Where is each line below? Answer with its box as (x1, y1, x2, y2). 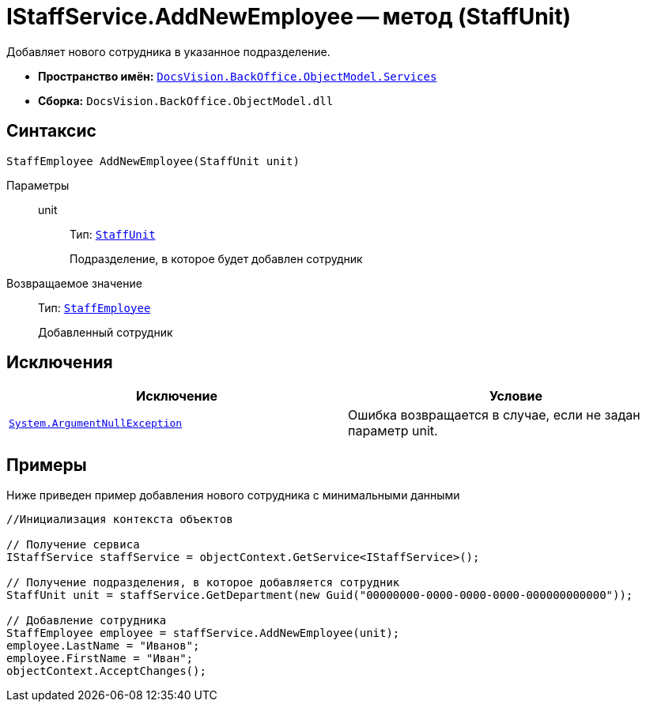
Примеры (6, 454, 87, 475)
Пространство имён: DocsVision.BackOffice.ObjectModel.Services (38, 69, 437, 83)
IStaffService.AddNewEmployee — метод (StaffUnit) (6, 3, 571, 30)
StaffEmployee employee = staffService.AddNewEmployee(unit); (6, 627, 400, 640)
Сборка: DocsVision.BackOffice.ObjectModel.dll (38, 93, 334, 107)
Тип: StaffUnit (70, 227, 156, 241)
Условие (489, 388, 542, 405)
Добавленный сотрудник (38, 325, 173, 339)
